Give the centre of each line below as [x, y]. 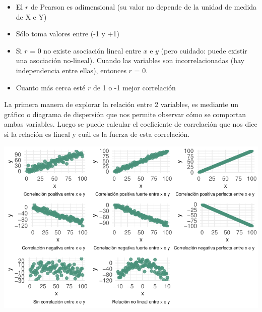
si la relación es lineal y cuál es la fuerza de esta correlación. [97, 134]
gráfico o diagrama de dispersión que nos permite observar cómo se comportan [125, 114]
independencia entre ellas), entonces [71, 70]
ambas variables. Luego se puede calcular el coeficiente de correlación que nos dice [131, 124]
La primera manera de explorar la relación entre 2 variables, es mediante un [121, 104]
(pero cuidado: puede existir [204, 50]
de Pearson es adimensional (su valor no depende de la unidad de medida [144, 7]
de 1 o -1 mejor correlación [134, 87]
